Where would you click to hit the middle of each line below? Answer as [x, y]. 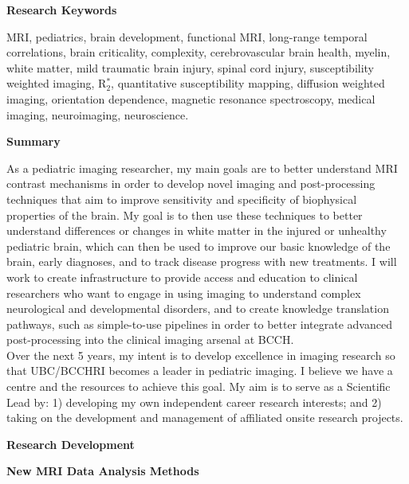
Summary [33, 141]
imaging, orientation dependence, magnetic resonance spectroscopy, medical [191, 98]
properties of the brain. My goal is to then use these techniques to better [185, 215]
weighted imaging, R [57, 83]
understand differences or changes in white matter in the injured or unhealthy [197, 230]
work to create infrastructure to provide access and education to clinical [182, 277]
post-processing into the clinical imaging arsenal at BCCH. [150, 340]
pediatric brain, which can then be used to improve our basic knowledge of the [199, 246]
